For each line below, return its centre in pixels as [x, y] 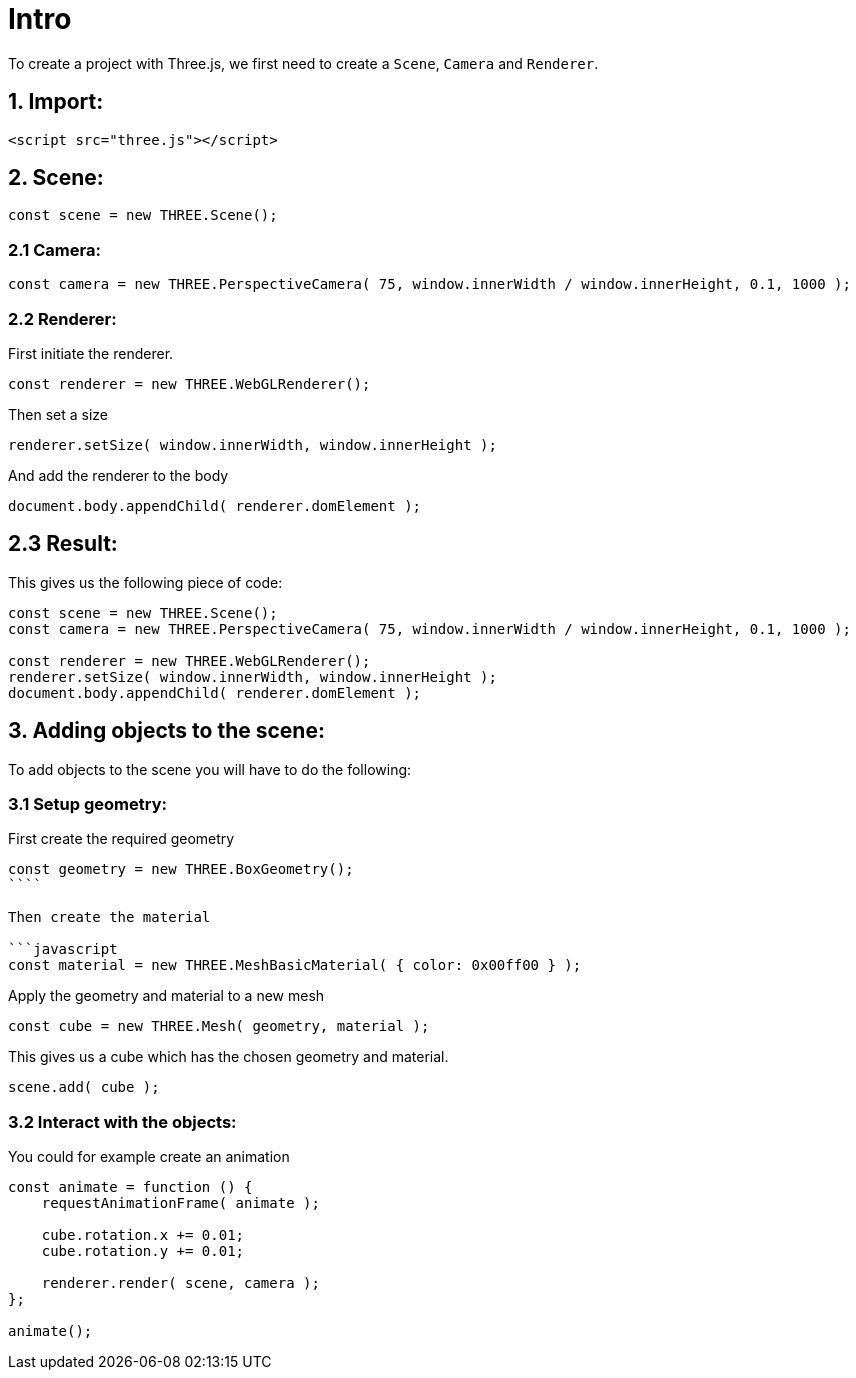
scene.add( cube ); [84, 1087]
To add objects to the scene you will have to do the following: [210, 769]
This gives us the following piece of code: [145, 582]
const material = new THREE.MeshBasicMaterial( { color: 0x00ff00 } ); [295, 965]
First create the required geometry [121, 839]
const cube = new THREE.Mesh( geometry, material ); [219, 1026]
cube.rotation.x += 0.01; [143, 1235]
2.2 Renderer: [62, 318]
